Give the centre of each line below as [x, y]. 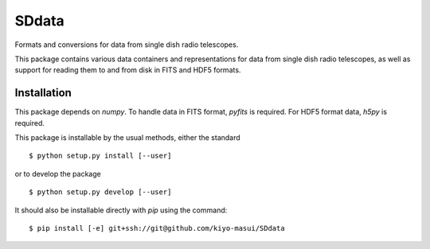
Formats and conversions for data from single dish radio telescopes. [127, 45]
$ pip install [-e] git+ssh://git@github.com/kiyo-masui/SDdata [157, 228]
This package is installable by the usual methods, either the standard [127, 138]
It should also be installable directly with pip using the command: [121, 210]
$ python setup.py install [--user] [100, 156]
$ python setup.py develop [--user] [100, 192]
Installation [43, 93]
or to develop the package [58, 173]
